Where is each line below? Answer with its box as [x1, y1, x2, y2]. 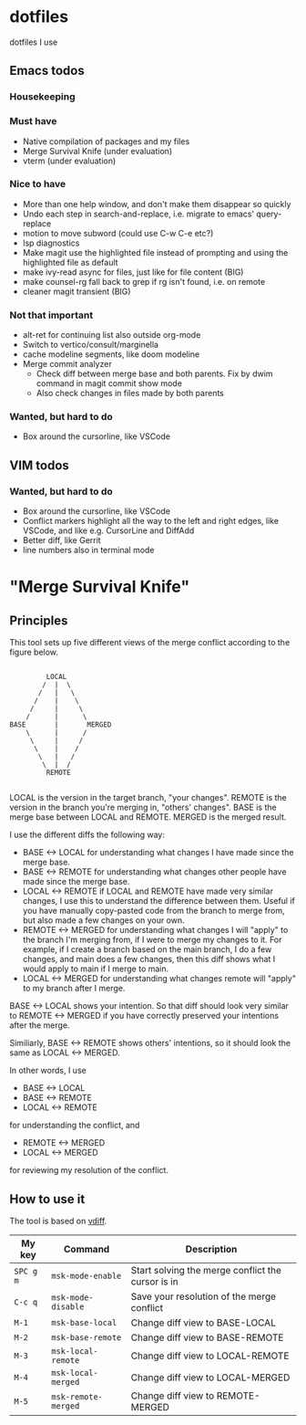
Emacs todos [9, 63, 85, 79]
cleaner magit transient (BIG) [22, 286, 131, 297]
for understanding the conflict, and [9, 1120, 140, 1131]
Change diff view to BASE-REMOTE [130, 1331, 284, 1344]
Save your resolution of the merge [130, 1290, 276, 1303]
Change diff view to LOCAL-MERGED [130, 1371, 291, 1384]
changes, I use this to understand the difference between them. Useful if [22, 896, 296, 906]
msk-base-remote [51, 1332, 122, 1343]
